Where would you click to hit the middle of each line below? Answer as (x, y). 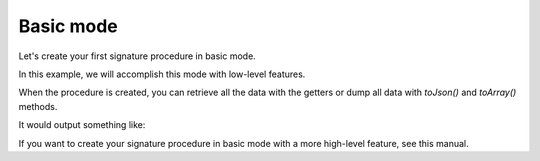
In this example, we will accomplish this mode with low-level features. (162, 74)
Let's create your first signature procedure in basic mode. (137, 56)
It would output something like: (82, 125)
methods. (38, 106)
